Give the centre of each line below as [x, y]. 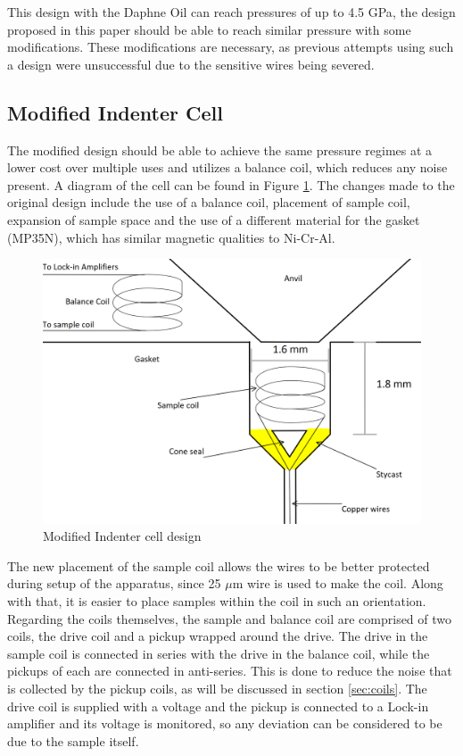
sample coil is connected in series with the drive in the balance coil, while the [219, 653]
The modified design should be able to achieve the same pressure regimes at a [220, 150]
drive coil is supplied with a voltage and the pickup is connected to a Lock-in [218, 706]
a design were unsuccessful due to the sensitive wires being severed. [191, 64]
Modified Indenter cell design [122, 536]
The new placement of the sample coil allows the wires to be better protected [219, 565]
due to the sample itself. [73, 740]
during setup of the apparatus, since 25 [114, 583]
